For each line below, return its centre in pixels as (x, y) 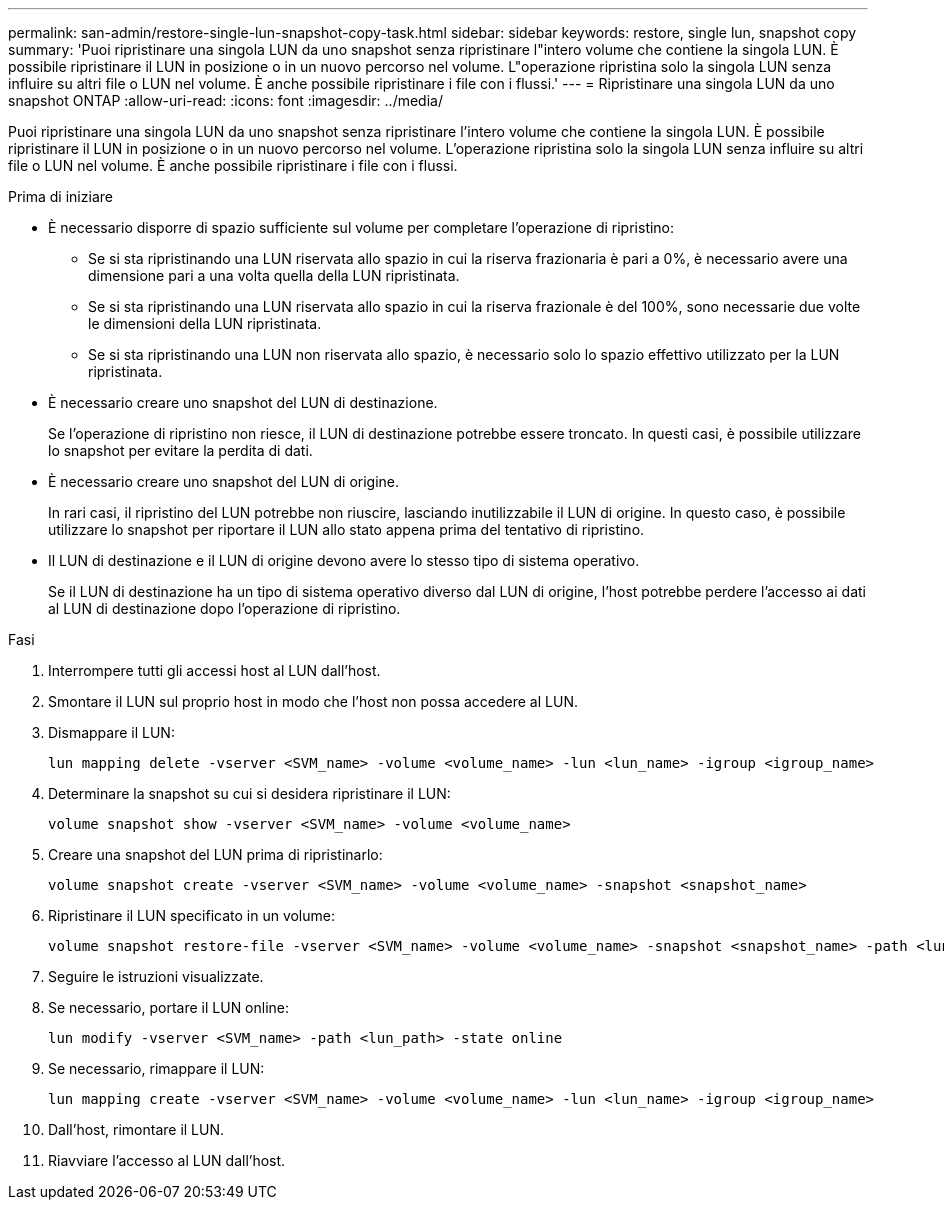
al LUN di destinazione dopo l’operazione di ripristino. (224, 608)
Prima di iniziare (60, 196)
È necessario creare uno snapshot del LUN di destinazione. (243, 402)
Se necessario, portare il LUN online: (169, 1007)
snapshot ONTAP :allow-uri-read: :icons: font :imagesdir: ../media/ (225, 100)
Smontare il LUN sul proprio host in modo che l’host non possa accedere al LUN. (313, 701)
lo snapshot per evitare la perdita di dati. (180, 450)
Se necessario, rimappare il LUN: (156, 1068)
